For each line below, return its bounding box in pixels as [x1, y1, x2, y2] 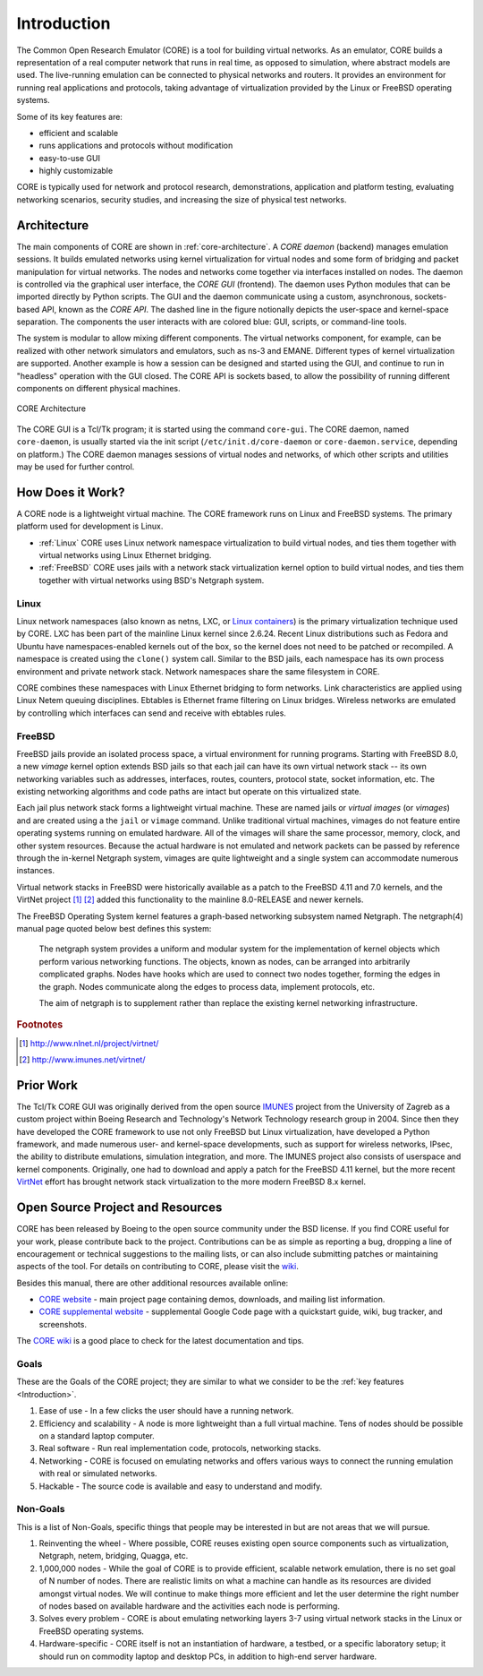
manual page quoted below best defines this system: [16, 923, 212, 933]
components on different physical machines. [16, 383, 181, 394]
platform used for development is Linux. [16, 520, 164, 532]
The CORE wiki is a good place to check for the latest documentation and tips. [16, 1336, 304, 1346]
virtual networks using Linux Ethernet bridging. [38, 550, 212, 561]
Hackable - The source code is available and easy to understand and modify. [38, 1481, 323, 1491]
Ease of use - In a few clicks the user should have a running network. [38, 1405, 294, 1416]
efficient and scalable [38, 127, 119, 138]
